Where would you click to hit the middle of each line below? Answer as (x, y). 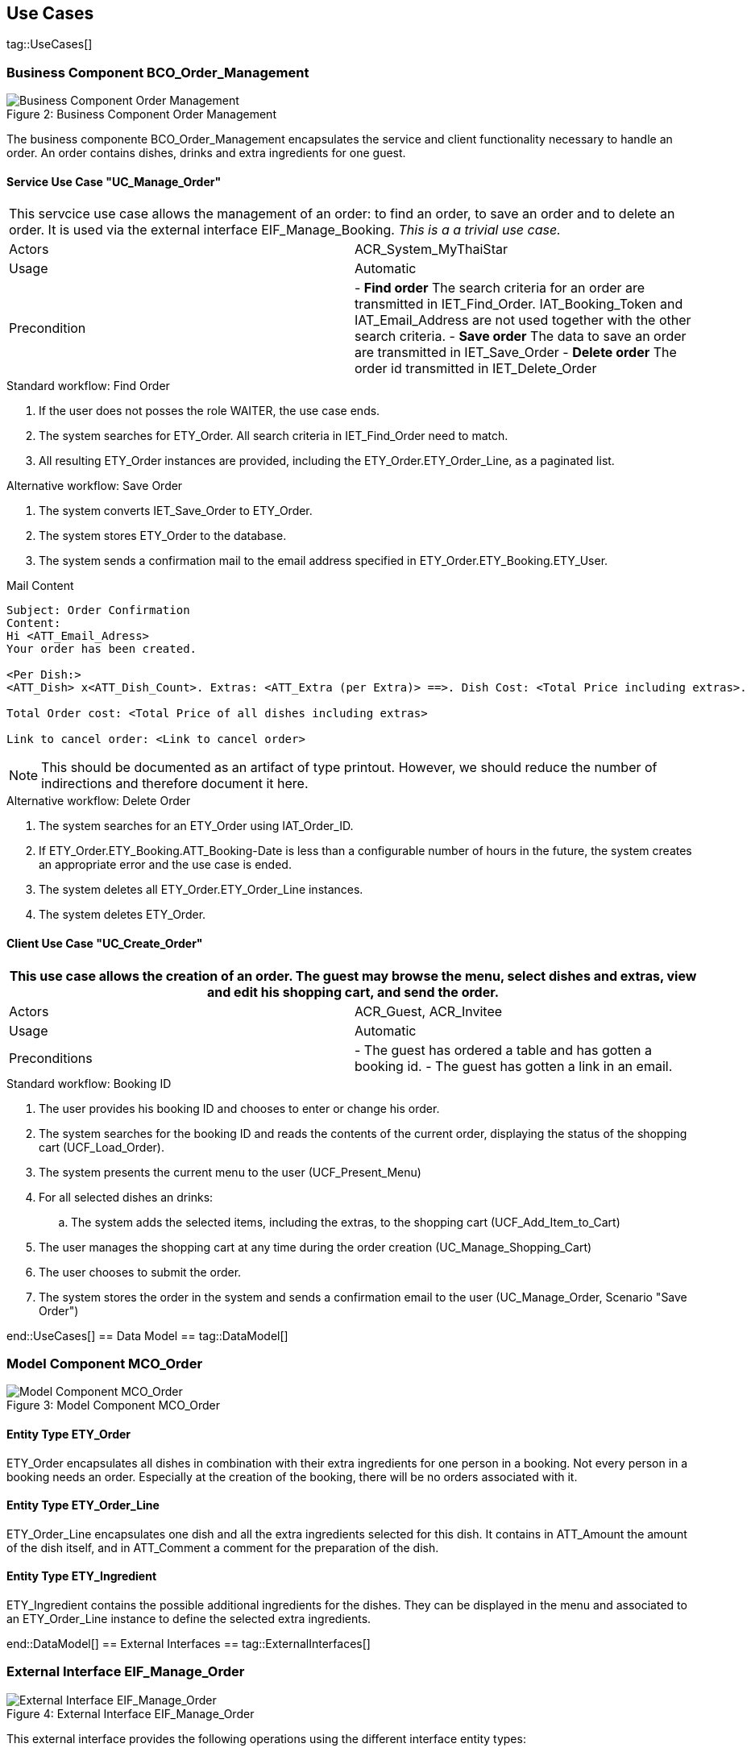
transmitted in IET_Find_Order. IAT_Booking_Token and (519, 304)
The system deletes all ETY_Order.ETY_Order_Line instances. (201, 890)
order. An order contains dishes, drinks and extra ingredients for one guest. (206, 153)
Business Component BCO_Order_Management (158, 72)
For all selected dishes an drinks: (126, 1197)
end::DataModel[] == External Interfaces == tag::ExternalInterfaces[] (189, 1644)
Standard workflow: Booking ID (89, 1083)
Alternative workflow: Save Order (95, 486)
